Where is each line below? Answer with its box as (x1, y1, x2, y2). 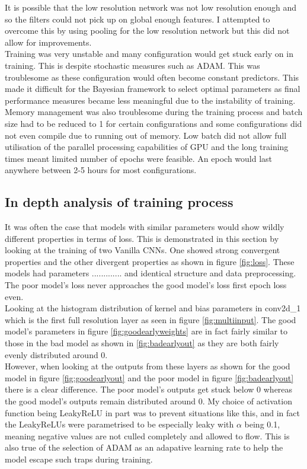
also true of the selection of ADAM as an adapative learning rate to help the (5, 441, 283, 454)
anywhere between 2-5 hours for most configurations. (5, 164, 197, 176)
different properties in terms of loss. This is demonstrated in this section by (5, 232, 279, 244)
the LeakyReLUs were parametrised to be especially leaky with (5, 418, 234, 430)
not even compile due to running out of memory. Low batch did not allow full (5, 129, 287, 141)
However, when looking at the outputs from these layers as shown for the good (5, 360, 290, 372)
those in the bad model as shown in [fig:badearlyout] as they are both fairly (5, 337, 279, 349)
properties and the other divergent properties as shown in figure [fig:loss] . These (5, 255, 295, 267)
